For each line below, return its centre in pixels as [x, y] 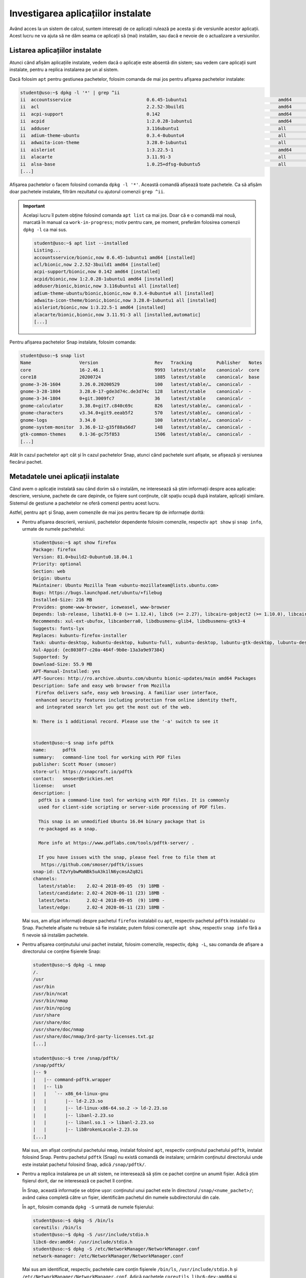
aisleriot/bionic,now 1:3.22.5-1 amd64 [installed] [100, 307]
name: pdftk [55, 750]
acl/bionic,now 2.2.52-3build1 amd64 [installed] [97, 265]
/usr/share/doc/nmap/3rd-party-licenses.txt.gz [93, 1037]
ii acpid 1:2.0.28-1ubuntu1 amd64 [156, 121]
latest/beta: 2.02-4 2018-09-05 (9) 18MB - [102, 900]
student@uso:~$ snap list [53, 356]
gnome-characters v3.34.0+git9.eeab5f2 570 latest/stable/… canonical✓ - [136, 413]
